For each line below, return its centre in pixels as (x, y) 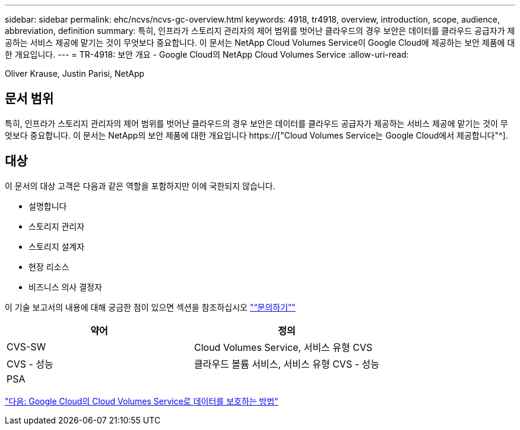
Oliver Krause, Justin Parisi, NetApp (75, 73)
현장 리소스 (49, 266)
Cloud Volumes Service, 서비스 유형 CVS (283, 347)
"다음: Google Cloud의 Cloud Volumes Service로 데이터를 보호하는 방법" (142, 401)
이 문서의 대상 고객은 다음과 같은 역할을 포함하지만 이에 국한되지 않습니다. (140, 186)
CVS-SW (26, 346)
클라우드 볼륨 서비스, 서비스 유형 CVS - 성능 (286, 364)
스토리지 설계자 (57, 246)
